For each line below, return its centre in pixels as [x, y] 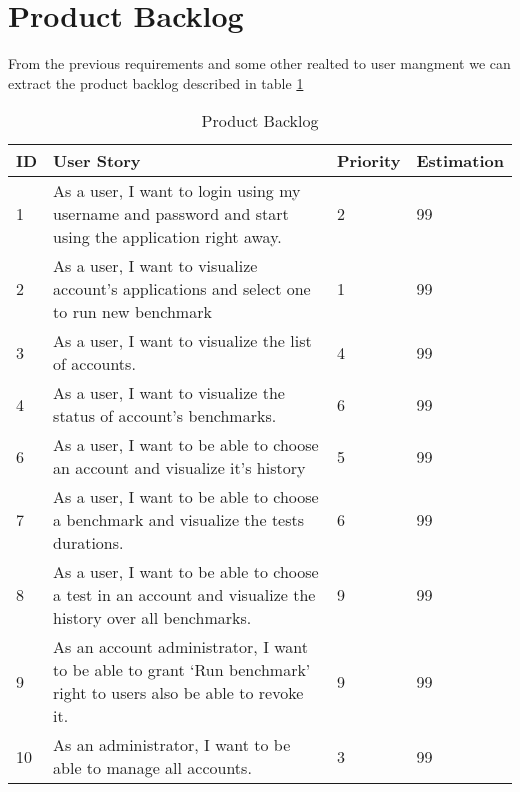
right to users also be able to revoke [178, 693]
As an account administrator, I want [181, 647]
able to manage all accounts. [152, 768]
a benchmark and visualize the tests [179, 520]
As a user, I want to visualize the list [182, 341]
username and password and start [171, 214]
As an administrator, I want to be [172, 745]
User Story [97, 161]
